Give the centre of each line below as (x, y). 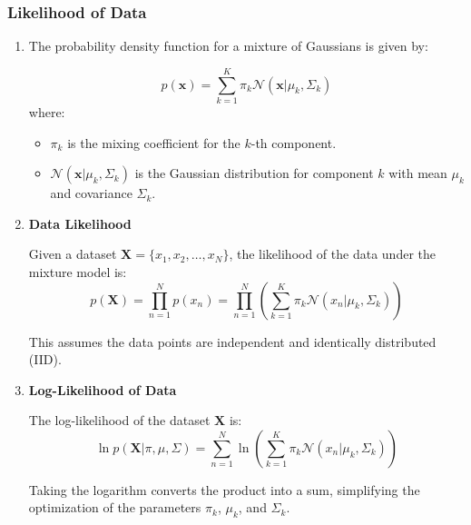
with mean (418, 173)
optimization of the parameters (115, 507)
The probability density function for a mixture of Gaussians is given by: (228, 46)
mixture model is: (78, 271)
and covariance (91, 193)
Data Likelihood (80, 223)
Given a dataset (73, 254)
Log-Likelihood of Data (103, 389)
